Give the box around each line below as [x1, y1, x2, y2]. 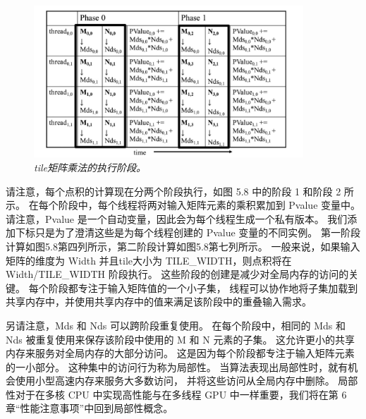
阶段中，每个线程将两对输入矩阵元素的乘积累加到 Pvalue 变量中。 [58, 198, 361, 212]
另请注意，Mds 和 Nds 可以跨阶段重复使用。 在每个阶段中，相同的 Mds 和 [6, 317, 346, 332]
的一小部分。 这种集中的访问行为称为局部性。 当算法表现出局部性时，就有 [6, 359, 348, 374]
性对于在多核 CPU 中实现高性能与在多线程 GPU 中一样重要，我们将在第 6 [6, 387, 347, 401]
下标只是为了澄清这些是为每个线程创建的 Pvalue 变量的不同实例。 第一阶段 [15, 225, 361, 240]
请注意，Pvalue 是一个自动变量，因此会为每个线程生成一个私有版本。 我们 [6, 211, 348, 226]
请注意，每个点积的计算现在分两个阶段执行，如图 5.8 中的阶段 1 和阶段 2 [6, 183, 341, 198]
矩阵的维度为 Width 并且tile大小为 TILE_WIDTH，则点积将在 [6, 253, 292, 267]
